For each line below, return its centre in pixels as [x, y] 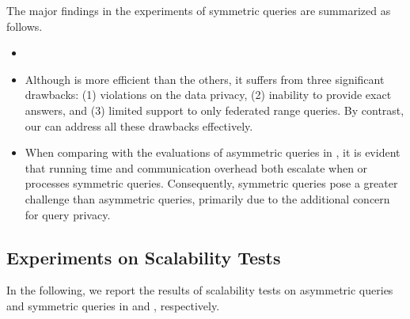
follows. [25, 26]
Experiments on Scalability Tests [144, 257]
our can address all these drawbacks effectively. [139, 125]
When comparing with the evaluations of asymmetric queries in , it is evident [213, 152]
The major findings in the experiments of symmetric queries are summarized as [199, 10]
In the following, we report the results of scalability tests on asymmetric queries [200, 290]
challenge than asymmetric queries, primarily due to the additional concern [207, 198]
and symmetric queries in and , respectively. [113, 305]
